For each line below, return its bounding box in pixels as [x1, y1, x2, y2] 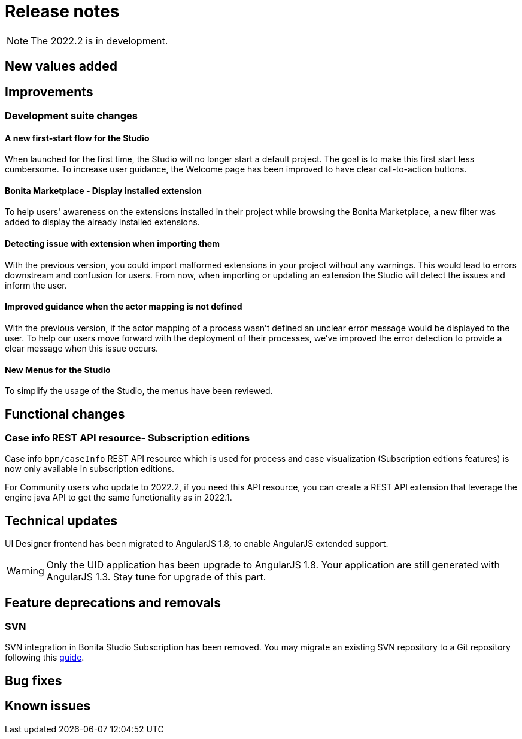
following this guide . [5, 652, 84, 663]
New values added [5, 59, 118, 74]
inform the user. [5, 280, 67, 290]
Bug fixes [5, 673, 62, 688]
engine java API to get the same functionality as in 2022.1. [5, 492, 232, 503]
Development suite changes [5, 110, 138, 122]
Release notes [5, 1, 120, 22]
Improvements [5, 84, 93, 99]
